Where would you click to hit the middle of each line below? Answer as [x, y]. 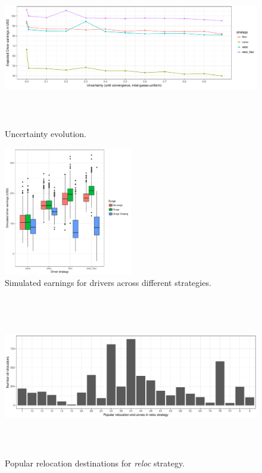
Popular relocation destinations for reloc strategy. [95, 463]
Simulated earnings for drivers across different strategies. [108, 283]
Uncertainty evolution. [46, 134]
